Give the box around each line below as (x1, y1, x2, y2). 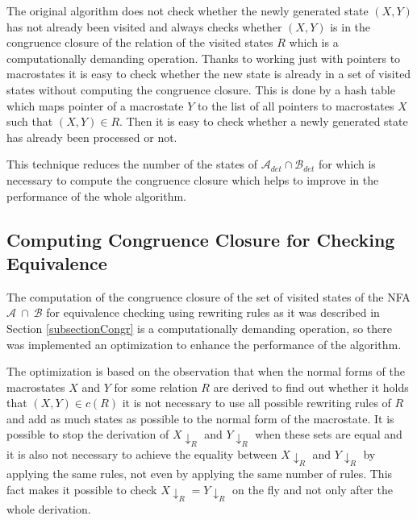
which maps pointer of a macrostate (6, 97, 184, 114)
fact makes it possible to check (6, 480, 157, 497)
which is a (289, 34, 339, 51)
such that (6, 113, 53, 130)
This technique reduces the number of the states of (6, 156, 258, 173)
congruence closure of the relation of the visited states (6, 34, 273, 51)
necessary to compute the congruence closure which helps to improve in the (6, 171, 379, 188)
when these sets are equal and (255, 426, 402, 443)
